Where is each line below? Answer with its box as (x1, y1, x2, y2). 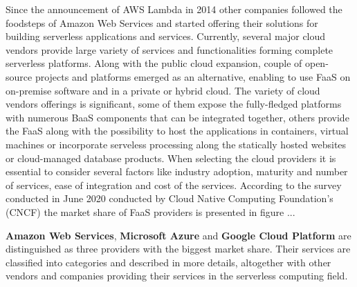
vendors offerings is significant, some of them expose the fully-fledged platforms (6, 97, 342, 111)
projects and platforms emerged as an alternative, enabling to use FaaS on (35, 69, 351, 83)
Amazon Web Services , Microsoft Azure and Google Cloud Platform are (6, 228, 351, 242)
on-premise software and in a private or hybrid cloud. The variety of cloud (6, 83, 320, 97)
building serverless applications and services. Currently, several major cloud (6, 29, 326, 43)
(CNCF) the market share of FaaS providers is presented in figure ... (6, 204, 295, 219)
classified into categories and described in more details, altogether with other (6, 255, 331, 269)
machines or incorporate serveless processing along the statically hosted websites (6, 137, 347, 151)
